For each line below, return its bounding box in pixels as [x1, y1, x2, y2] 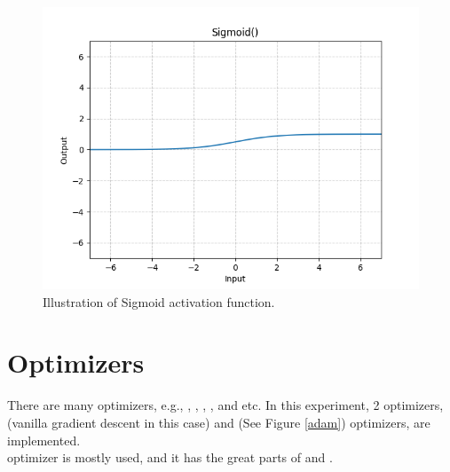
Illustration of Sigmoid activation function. [43, 292, 275, 311]
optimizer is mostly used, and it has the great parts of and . [7, 448, 333, 467]
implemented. [7, 430, 81, 449]
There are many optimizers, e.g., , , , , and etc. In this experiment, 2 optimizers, [7, 396, 444, 414]
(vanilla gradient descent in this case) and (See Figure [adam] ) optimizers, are [7, 413, 430, 431]
